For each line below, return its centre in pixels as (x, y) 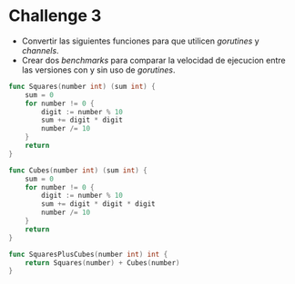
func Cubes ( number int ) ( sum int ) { (78, 170)
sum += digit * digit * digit (98, 204)
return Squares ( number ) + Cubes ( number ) (102, 263)
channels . (41, 50)
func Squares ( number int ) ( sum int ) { (82, 86)
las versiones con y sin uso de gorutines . (98, 70)
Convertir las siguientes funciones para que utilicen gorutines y (141, 41)
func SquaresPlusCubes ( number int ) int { (88, 254)
